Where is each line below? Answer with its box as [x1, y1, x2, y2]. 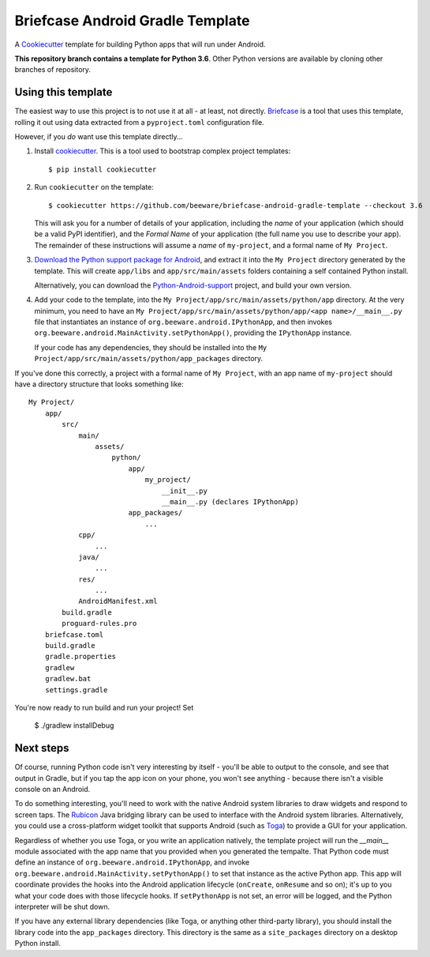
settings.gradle [44, 685, 108, 695]
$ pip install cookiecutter [48, 164, 157, 174]
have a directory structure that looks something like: [14, 379, 185, 389]
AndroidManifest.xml [78, 597, 158, 606]
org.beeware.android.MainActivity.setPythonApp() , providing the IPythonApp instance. [34, 328, 353, 337]
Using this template [14, 85, 113, 99]
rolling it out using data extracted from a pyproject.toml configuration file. [14, 117, 264, 126]
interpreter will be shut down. [14, 902, 110, 911]
